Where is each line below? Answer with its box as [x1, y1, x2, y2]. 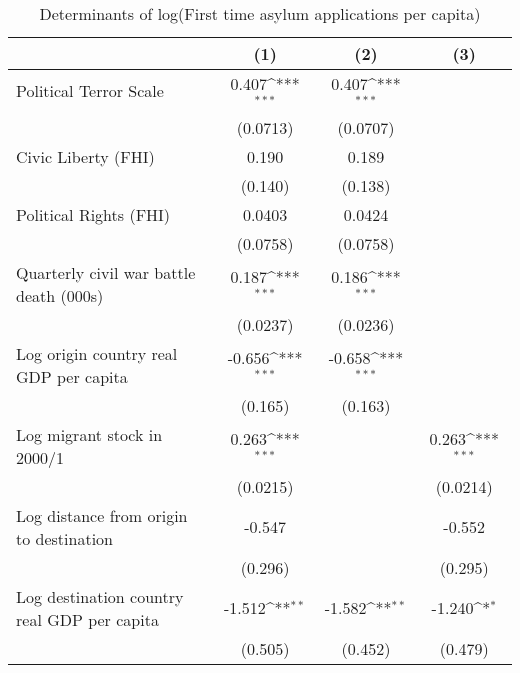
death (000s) [16, 283, 104, 307]
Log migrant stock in [16, 422, 163, 446]
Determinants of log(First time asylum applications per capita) [39, 2, 481, 25]
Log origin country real [16, 341, 178, 365]
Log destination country [16, 584, 184, 608]
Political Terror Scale [16, 79, 164, 103]
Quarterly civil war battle [16, 260, 196, 284]
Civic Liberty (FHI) [16, 144, 155, 168]
